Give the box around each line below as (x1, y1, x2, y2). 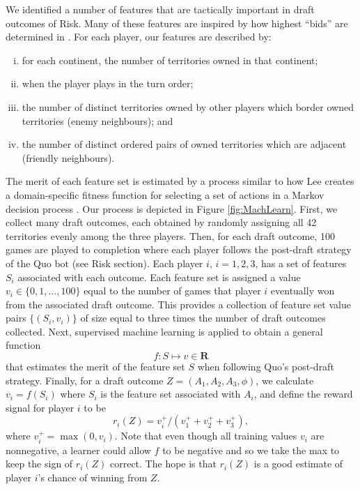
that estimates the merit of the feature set (6, 359, 185, 374)
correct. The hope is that (109, 456, 217, 471)
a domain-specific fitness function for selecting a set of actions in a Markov (6, 187, 324, 202)
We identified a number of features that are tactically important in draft (6, 2, 315, 16)
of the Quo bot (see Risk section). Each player (6, 255, 203, 270)
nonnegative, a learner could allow (6, 442, 151, 457)
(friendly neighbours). (22, 150, 115, 165)
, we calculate (256, 373, 314, 387)
